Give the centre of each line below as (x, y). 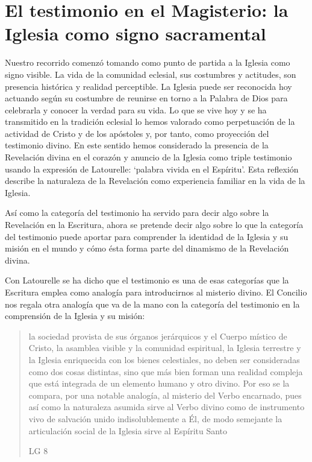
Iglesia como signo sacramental (136, 33)
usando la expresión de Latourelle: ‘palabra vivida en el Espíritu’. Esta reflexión (152, 169)
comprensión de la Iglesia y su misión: (75, 316)
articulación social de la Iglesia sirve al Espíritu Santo (128, 430)
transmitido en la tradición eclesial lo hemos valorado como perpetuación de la (150, 122)
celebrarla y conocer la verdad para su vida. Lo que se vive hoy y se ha (136, 109)
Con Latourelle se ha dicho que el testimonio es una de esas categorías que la (147, 280)
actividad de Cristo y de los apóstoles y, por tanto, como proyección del (137, 133)
